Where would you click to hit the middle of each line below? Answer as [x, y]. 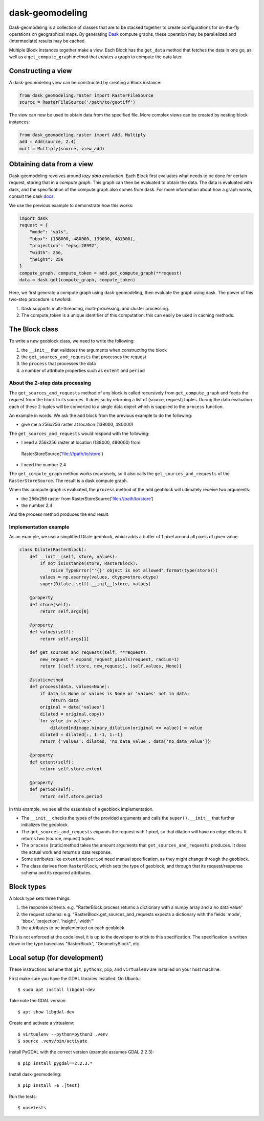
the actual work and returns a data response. [66, 852]
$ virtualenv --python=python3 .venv [63, 1034]
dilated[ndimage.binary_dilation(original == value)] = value [126, 728]
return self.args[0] [65, 611]
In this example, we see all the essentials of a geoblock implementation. [81, 809]
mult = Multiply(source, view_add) [62, 149]
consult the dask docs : [32, 196]
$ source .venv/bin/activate [53, 1041]
